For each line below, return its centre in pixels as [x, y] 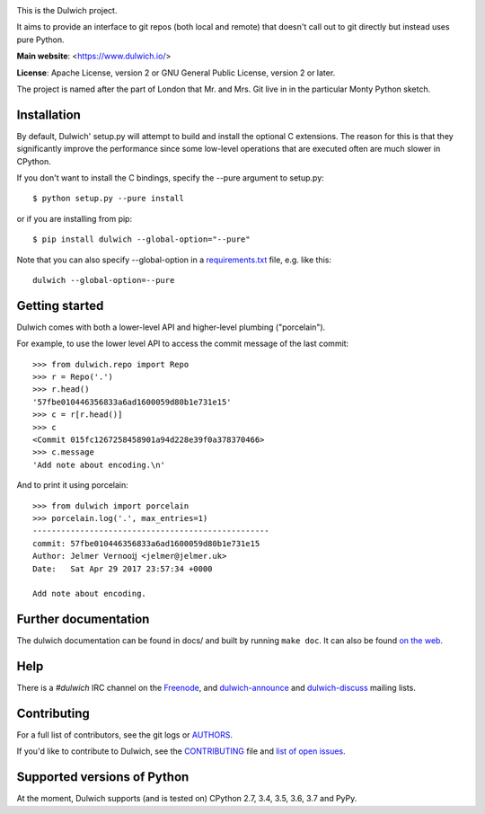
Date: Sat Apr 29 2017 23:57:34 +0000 [123, 569]
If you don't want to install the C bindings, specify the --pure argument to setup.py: [171, 178]
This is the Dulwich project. [67, 10]
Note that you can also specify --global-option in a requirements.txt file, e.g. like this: [174, 260]
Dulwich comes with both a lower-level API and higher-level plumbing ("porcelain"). [171, 327]
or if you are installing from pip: [75, 218]
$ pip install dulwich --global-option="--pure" [141, 239]
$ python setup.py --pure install [108, 199]
